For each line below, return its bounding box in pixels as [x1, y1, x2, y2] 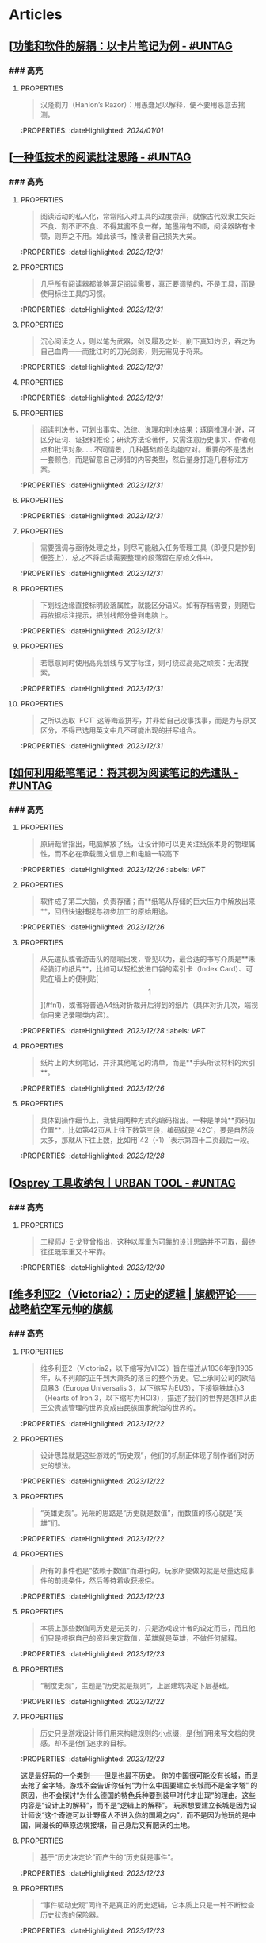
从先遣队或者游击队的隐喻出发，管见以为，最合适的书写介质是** [40, 954, 249, 964]
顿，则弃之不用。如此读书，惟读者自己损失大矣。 [40, 231, 200, 240]
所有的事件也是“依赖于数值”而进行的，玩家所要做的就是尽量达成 [40, 1565, 248, 1575]
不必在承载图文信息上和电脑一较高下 [61, 849, 180, 859]
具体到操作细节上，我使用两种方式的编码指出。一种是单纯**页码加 [40, 1115, 256, 1125]
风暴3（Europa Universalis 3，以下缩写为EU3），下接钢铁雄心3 [40, 1383, 245, 1392]
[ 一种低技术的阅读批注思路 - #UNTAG [9, 151, 192, 164]
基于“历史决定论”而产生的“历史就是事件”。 [40, 1852, 178, 1862]
